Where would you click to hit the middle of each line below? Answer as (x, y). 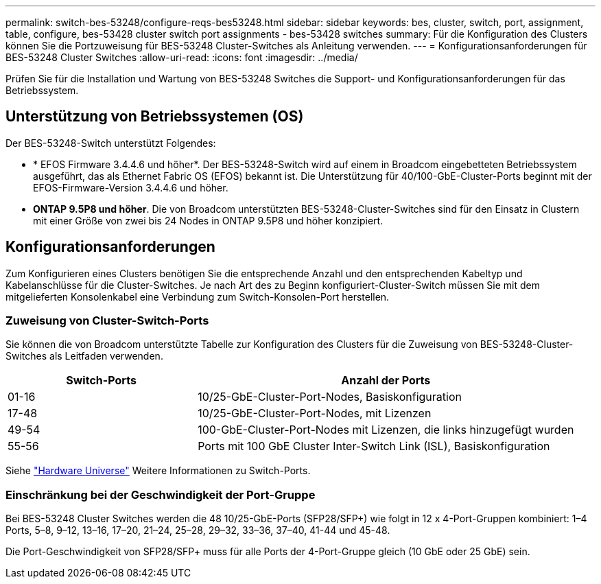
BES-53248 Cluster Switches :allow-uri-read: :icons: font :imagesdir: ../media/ (182, 57)
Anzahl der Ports (386, 381)
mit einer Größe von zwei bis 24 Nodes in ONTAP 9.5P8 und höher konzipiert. (208, 220)
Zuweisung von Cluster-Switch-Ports (107, 321)
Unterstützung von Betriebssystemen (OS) (155, 117)
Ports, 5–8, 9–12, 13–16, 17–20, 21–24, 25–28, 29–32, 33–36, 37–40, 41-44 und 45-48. (198, 530)
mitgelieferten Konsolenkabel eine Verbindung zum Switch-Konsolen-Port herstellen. (198, 296)
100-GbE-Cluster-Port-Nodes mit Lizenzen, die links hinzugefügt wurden (386, 430)
